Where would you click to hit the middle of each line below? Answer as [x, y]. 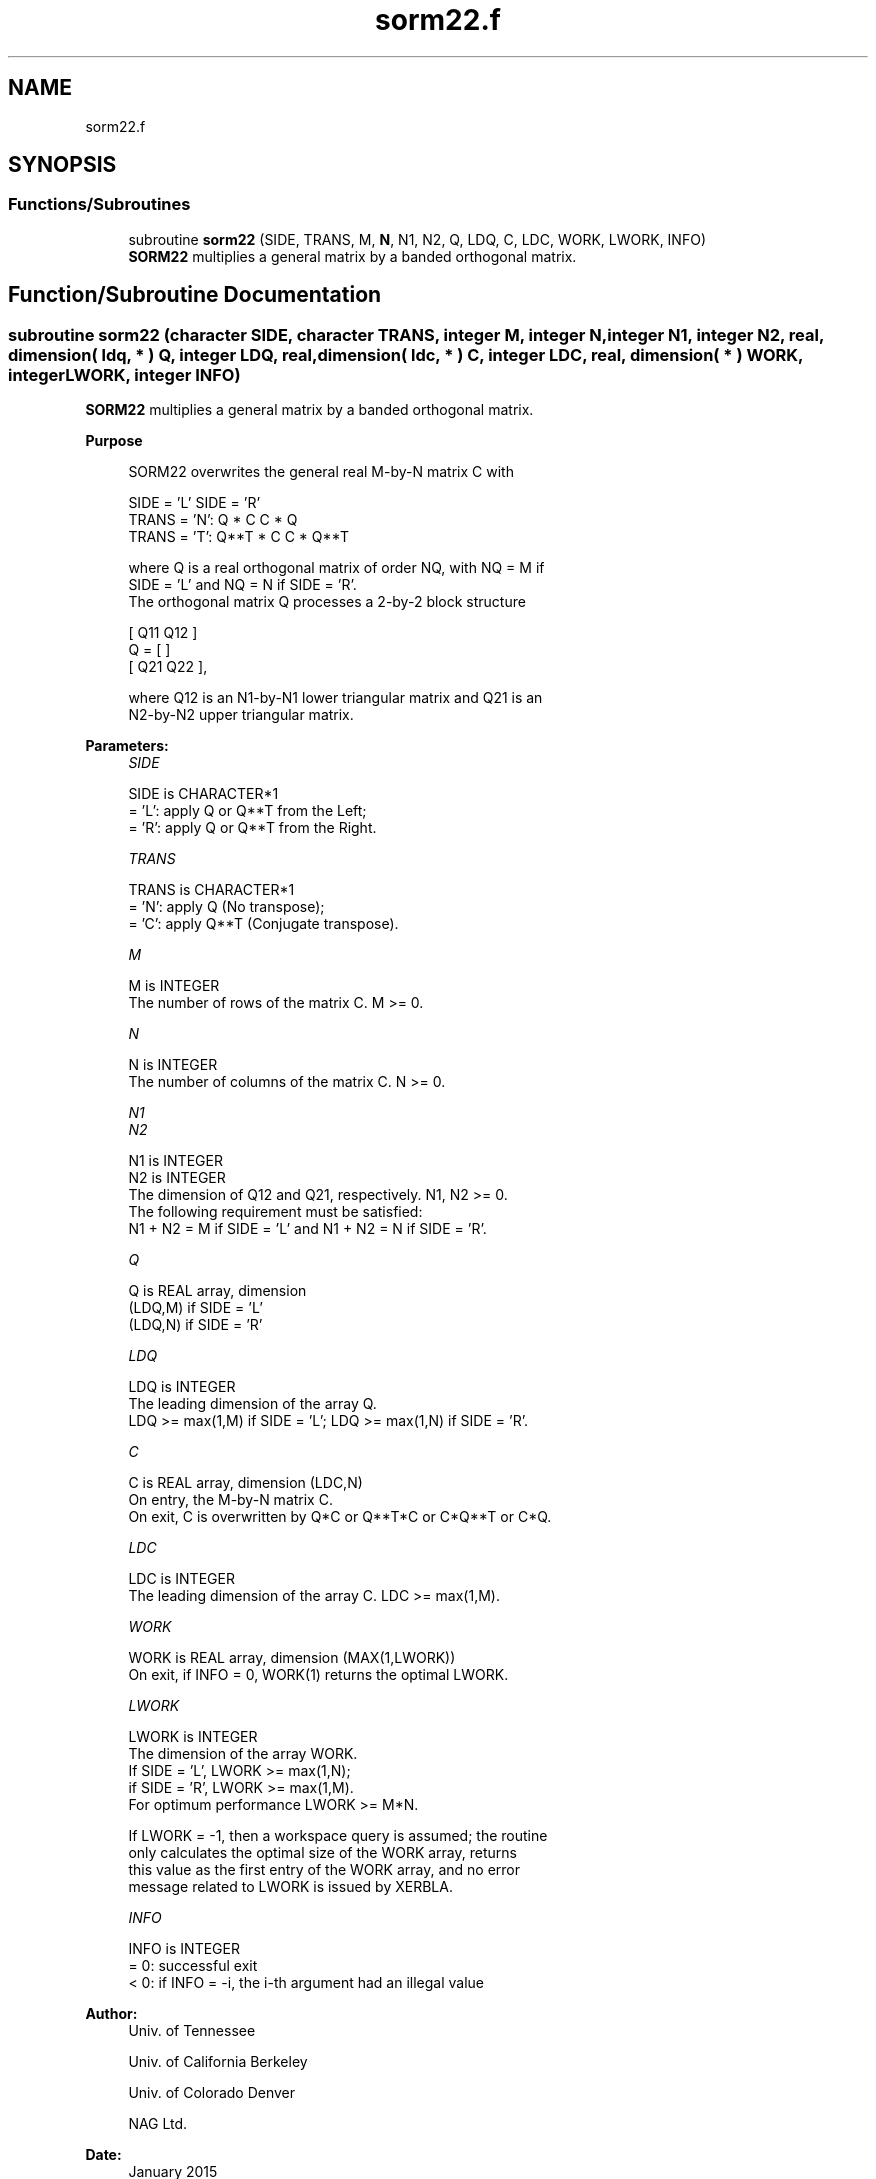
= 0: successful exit [193, 1966]
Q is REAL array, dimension [217, 1291]
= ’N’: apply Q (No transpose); [226, 907]
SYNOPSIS [62, 165]
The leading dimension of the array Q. [252, 1404]
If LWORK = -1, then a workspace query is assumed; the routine [338, 1836]
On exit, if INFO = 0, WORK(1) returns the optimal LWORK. [318, 1675]
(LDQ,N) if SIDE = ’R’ [195, 1325]
